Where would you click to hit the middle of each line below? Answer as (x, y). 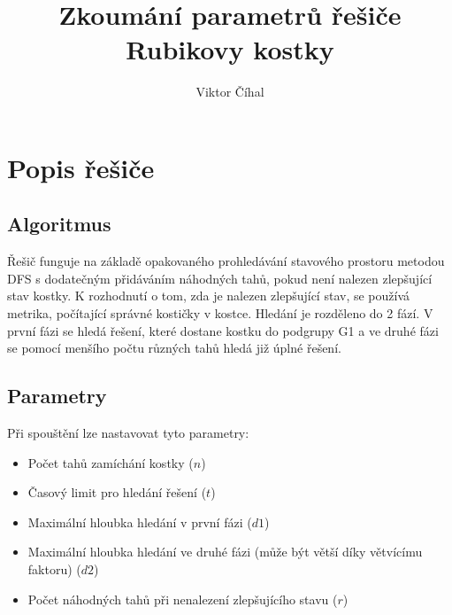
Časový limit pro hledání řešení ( (117, 492)
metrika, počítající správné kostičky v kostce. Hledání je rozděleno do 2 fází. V (220, 313)
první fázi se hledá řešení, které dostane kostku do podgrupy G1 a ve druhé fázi (223, 330)
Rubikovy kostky (230, 49)
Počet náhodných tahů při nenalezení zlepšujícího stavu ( (183, 599)
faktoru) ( (54, 569)
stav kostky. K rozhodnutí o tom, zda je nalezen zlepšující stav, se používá (209, 296)
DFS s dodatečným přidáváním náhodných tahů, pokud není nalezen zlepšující (220, 278)
